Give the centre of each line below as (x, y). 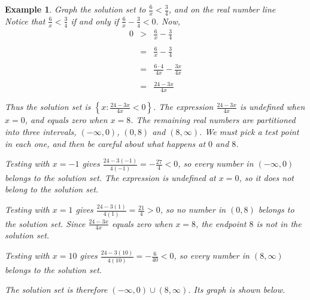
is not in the (279, 223)
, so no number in (193, 209)
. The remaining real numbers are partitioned (213, 120)
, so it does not (266, 177)
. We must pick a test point (249, 131)
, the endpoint (221, 223)
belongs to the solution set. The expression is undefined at (110, 177)
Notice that (25, 21)
